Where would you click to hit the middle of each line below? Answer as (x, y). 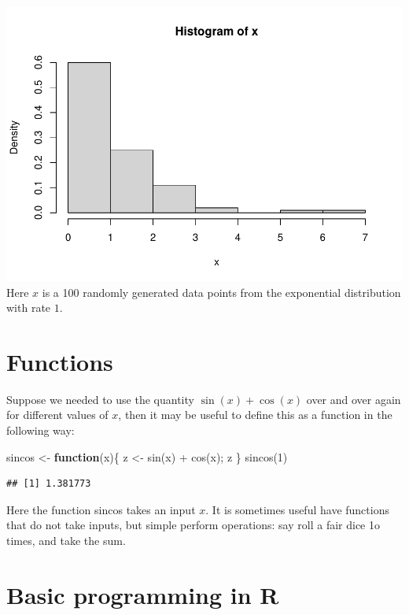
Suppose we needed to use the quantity (100, 399)
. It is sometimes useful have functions (297, 509)
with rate (29, 307)
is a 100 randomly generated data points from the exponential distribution (221, 292)
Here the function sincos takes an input (101, 509)
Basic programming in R (143, 594)
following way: (41, 430)
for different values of (57, 415)
